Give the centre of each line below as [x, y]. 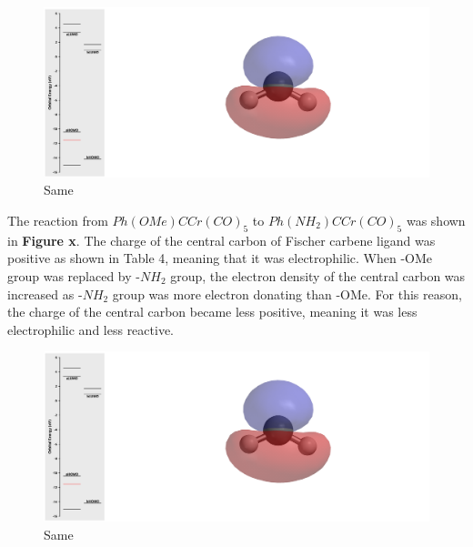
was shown [436, 220]
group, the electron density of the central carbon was [318, 275]
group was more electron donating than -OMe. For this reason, [287, 294]
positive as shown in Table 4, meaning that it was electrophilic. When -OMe [220, 258]
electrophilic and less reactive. [91, 329]
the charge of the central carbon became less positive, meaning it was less [212, 312]
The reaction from [58, 220]
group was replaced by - [74, 275]
